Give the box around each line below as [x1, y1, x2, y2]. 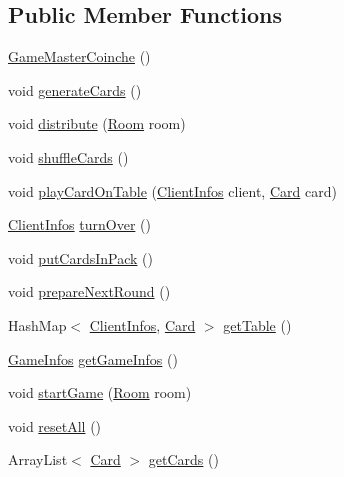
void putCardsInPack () [8, 247, 154, 268]
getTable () [223, 314, 292, 335]
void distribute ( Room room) [8, 113, 186, 134]
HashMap [8, 314, 67, 335]
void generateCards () [8, 79, 142, 100]
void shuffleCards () [8, 146, 129, 167]
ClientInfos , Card [89, 314, 196, 335]
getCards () [148, 449, 219, 470]
